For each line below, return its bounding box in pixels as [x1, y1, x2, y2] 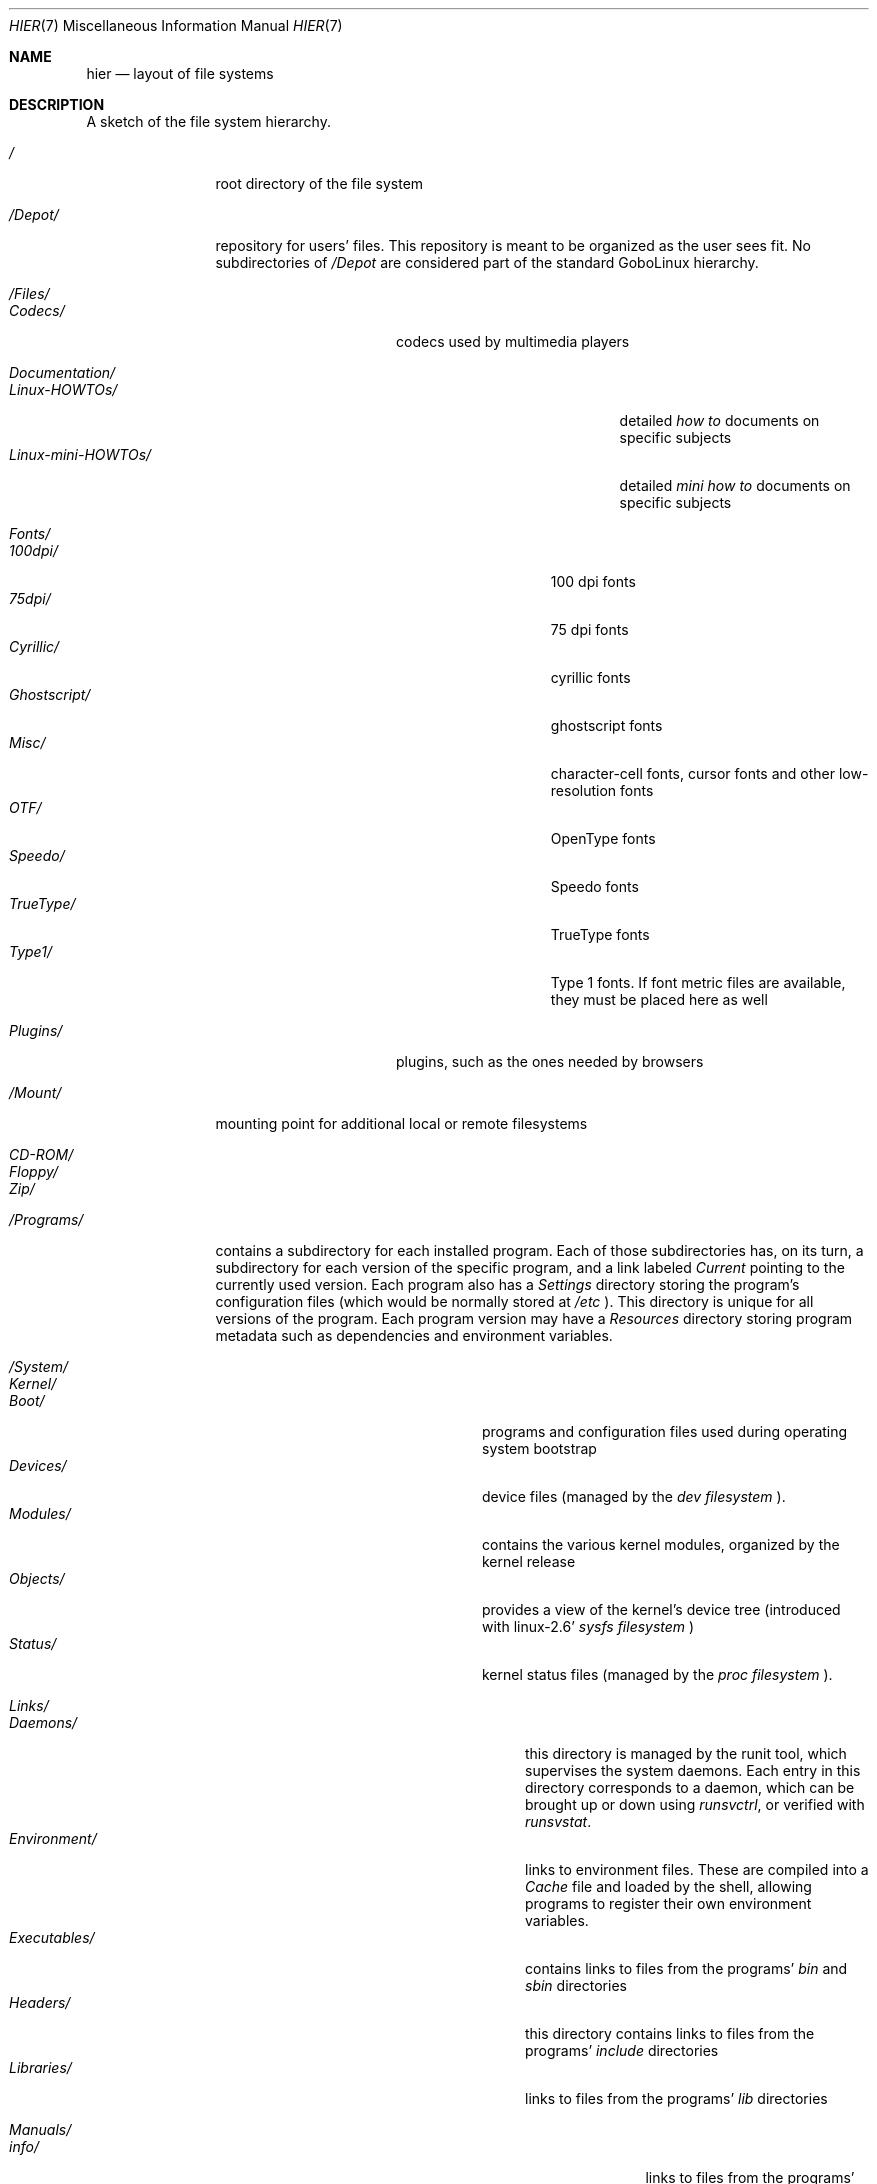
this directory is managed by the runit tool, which [525, 1745, 847, 1762]
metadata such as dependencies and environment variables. [215, 1327, 613, 1344]
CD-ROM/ [9, 1146, 74, 1163]
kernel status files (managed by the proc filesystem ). [482, 1666, 833, 1683]
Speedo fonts [550, 878, 639, 895]
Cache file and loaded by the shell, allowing [525, 1878, 812, 1895]
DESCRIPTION [9, 96, 105, 113]
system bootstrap [482, 1440, 597, 1457]
